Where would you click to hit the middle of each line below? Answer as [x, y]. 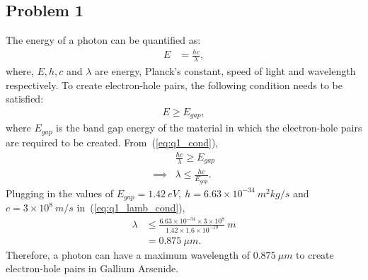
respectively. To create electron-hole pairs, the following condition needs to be [174, 84]
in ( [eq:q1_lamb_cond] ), [131, 208]
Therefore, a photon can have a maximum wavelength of [128, 254]
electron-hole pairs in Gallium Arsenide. [92, 268]
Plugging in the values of [59, 193]
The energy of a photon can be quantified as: [103, 40]
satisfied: [25, 99]
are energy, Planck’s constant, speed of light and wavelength [225, 71]
